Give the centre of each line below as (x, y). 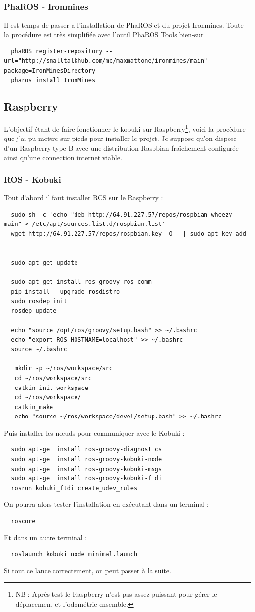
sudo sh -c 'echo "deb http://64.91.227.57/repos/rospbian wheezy (122, 214)
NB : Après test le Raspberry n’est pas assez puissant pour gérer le (116, 594)
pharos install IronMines (53, 80)
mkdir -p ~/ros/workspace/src (64, 369)
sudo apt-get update (44, 263)
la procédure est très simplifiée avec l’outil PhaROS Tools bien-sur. (105, 34)
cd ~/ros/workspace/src (53, 378)
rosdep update (34, 311)
